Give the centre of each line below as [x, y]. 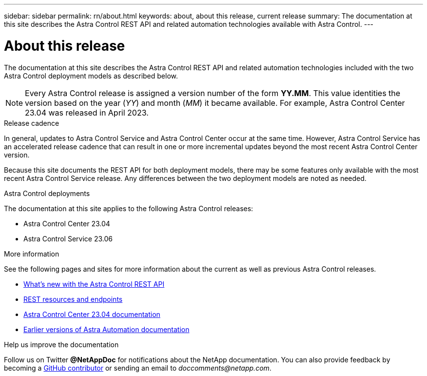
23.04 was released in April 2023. [87, 112]
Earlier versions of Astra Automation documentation [107, 329]
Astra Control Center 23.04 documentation [92, 314]
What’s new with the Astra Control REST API [94, 284]
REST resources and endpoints [73, 299]
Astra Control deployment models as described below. [91, 76]
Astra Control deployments [47, 193]
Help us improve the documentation [61, 344]
